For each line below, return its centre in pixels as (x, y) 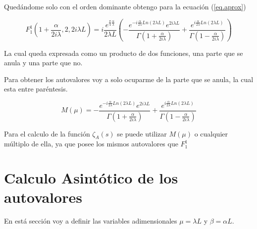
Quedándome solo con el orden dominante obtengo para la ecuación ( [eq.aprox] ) (125, 6)
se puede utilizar (142, 133)
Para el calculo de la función (47, 133)
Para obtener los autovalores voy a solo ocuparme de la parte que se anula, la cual (129, 79)
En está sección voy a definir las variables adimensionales (91, 221)
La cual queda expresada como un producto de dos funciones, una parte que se (124, 53)
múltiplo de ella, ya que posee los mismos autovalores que (91, 144)
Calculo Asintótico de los (91, 178)
